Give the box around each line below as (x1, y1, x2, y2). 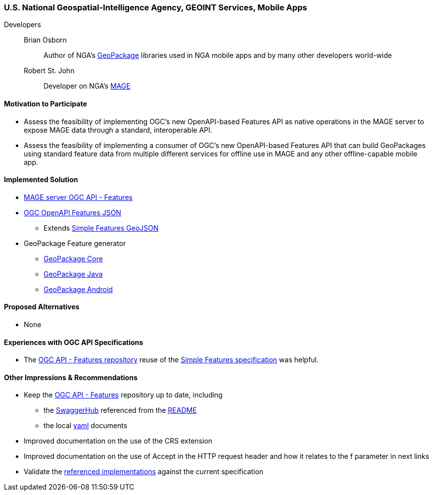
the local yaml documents (44, 421, 128, 430)
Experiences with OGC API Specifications (4, 338, 144, 346)
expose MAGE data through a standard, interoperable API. (24, 125, 212, 134)
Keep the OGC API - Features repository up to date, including (24, 391, 223, 399)
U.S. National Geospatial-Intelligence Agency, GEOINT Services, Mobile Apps (4, 2, 307, 12)
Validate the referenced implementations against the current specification (24, 467, 264, 476)
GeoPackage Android (44, 285, 113, 294)
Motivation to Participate (4, 99, 87, 108)
